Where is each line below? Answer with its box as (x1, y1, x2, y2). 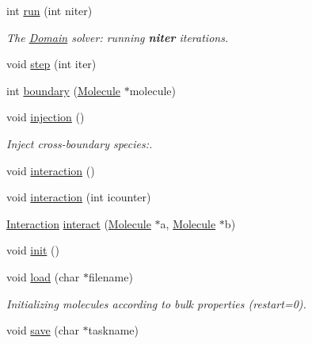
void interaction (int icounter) (6, 189, 151, 205)
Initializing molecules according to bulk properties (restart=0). (6, 295, 306, 312)
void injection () (6, 109, 85, 125)
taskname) (88, 322, 139, 338)
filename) (88, 268, 133, 285)
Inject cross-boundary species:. (6, 135, 153, 151)
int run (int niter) (6, 2, 93, 18)
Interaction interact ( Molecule (6, 215, 151, 231)
